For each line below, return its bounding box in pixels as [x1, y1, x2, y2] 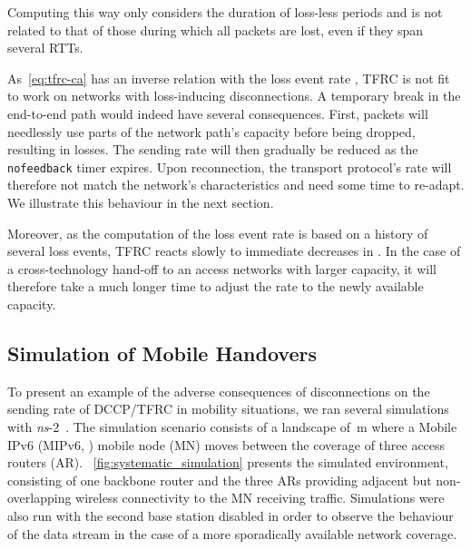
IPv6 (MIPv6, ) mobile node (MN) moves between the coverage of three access [7, 435, 446, 454]
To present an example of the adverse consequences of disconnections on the [7, 381, 430, 400]
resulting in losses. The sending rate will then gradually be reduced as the [7, 140, 418, 159]
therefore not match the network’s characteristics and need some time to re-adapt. [7, 175, 465, 194]
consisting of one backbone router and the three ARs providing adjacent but [7, 470, 432, 489]
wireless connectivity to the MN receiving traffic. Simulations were [75, 488, 445, 507]
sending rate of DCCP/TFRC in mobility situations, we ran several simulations [7, 399, 449, 418]
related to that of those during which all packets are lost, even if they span [7, 20, 424, 39]
